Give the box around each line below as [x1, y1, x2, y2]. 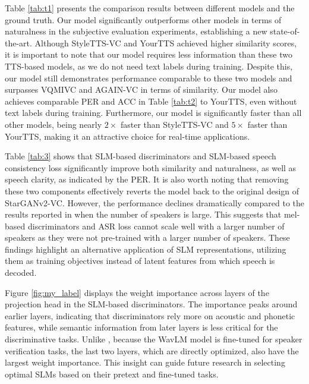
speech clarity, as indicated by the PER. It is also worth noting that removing [5, 173, 289, 185]
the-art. [5, 36, 32, 49]
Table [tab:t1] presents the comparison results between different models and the [5, 2, 295, 14]
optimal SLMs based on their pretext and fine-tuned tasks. [5, 367, 219, 380]
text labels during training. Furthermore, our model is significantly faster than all [5, 106, 302, 119]
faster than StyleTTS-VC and [121, 118, 229, 130]
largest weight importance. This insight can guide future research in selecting [5, 356, 285, 369]
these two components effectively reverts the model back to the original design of [5, 184, 299, 197]
